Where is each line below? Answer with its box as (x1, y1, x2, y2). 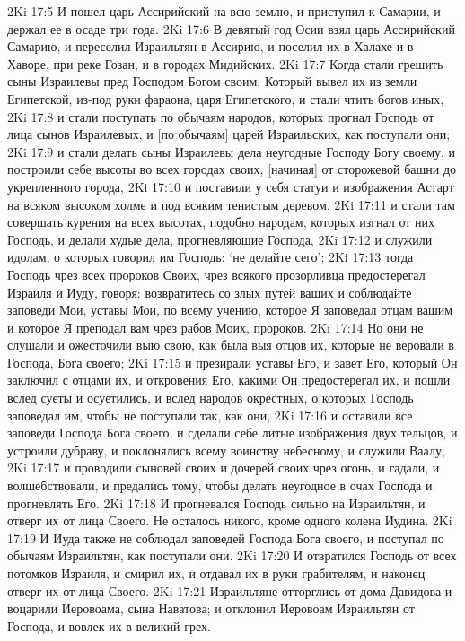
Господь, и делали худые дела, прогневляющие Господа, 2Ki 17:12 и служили (7, 230, 433, 248)
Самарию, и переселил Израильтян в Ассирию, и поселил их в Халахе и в (7, 37, 414, 56)
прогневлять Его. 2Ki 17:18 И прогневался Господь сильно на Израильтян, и (7, 493, 426, 512)
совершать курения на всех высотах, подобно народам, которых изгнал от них (7, 212, 435, 231)
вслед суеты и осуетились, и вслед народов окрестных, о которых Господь (7, 388, 414, 407)
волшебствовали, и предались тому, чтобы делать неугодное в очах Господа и (7, 476, 433, 495)
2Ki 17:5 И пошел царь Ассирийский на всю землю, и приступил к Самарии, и (7, 2, 441, 20)
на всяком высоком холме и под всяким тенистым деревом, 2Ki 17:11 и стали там (7, 195, 455, 213)
